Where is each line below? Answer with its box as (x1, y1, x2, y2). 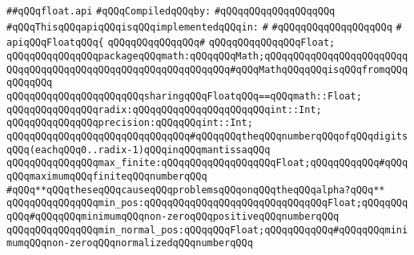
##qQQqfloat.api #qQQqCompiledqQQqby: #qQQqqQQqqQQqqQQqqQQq (6, 6, 336, 17)
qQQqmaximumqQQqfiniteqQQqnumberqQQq (6, 170, 207, 182)
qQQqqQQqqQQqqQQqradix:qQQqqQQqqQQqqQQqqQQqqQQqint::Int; (6, 103, 322, 115)
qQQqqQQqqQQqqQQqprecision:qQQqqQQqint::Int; (6, 117, 253, 129)
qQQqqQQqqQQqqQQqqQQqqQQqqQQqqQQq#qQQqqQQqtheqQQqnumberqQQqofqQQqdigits (6, 130, 408, 142)
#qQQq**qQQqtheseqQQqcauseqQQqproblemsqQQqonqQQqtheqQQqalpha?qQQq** (6, 184, 385, 196)
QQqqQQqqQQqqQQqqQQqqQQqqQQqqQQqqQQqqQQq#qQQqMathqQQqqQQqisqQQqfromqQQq (6, 63, 408, 75)
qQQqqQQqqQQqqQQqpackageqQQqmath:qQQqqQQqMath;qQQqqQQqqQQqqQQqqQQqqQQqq (6, 50, 408, 62)
